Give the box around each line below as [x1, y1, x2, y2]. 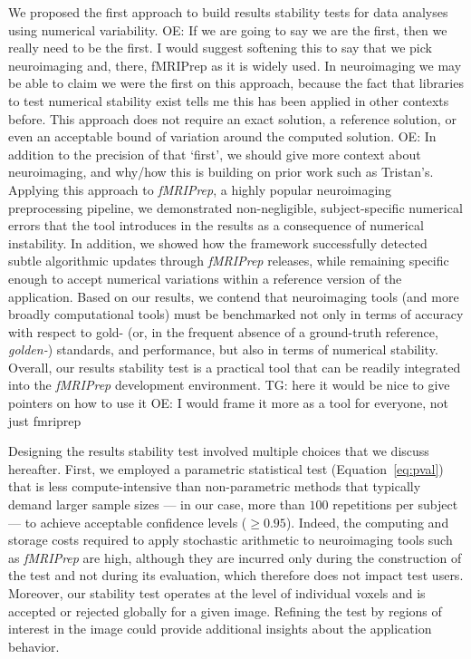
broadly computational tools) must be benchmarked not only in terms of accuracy [8, 305, 464, 324]
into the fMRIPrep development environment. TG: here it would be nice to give [8, 375, 450, 394]
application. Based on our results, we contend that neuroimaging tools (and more [8, 286, 459, 305]
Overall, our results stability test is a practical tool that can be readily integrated [8, 357, 461, 376]
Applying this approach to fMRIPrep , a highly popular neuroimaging [8, 179, 392, 199]
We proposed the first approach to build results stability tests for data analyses [8, 3, 448, 21]
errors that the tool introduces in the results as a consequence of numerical [8, 216, 424, 235]
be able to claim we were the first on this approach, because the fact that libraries [8, 73, 464, 92]
